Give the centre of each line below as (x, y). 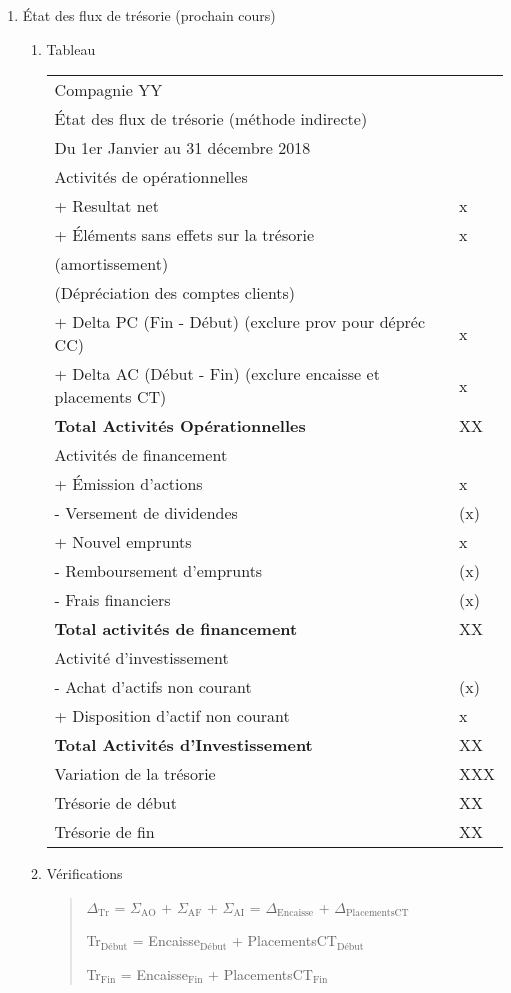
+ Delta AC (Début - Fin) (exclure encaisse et (217, 374)
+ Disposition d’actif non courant (172, 716)
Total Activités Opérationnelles (180, 426)
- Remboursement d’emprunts (158, 571)
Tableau (71, 48)
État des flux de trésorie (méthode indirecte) (211, 119)
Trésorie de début (115, 803)
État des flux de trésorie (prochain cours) (149, 15)
